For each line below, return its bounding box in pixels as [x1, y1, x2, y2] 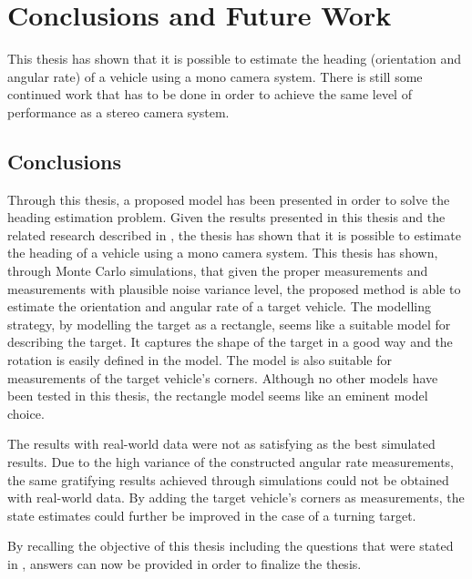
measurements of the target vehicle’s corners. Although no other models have [7, 368, 438, 387]
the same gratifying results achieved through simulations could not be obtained [7, 470, 449, 489]
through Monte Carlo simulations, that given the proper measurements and [7, 261, 428, 280]
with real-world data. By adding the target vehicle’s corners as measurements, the [7, 488, 465, 507]
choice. [7, 403, 45, 422]
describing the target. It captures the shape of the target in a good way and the [7, 332, 453, 351]
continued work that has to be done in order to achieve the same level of [7, 85, 412, 104]
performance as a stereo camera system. [7, 102, 230, 121]
